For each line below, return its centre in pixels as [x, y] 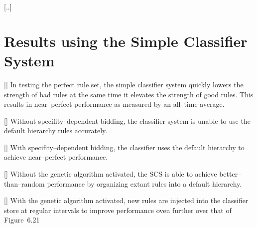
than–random [24, 183]
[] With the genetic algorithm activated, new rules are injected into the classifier [126, 200]
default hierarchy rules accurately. [56, 130]
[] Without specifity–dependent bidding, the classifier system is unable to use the [127, 120]
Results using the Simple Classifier [126, 41]
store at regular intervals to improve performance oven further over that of [118, 210]
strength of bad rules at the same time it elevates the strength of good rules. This [129, 94]
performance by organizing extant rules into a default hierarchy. [144, 183]
